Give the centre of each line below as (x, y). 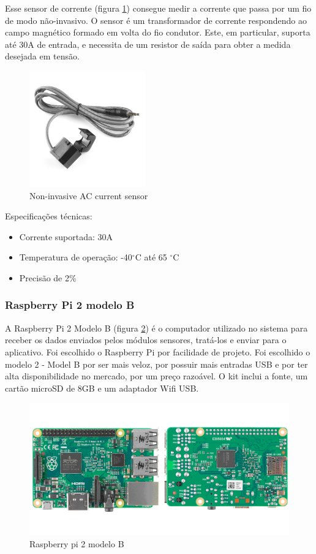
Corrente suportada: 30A (66, 236)
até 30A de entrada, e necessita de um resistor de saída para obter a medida (148, 44)
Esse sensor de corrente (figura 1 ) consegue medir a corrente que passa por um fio (158, 8)
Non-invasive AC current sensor (89, 195)
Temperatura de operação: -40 (76, 257)
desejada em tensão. (42, 56)
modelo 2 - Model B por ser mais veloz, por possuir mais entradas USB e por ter (156, 364)
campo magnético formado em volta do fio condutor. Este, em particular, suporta (158, 32)
